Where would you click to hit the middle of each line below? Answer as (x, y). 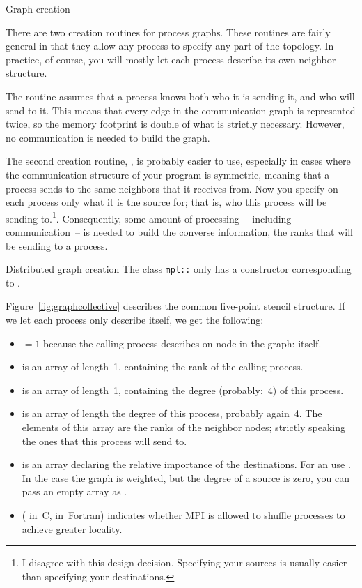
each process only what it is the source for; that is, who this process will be (166, 202)
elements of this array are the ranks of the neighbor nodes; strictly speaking (184, 427)
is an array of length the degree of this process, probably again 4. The (172, 413)
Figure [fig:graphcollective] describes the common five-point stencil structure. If (175, 306)
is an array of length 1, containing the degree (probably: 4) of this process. (183, 390)
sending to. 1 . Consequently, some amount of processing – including (149, 217)
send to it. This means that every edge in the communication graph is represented (181, 110)
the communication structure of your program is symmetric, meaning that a (168, 174)
